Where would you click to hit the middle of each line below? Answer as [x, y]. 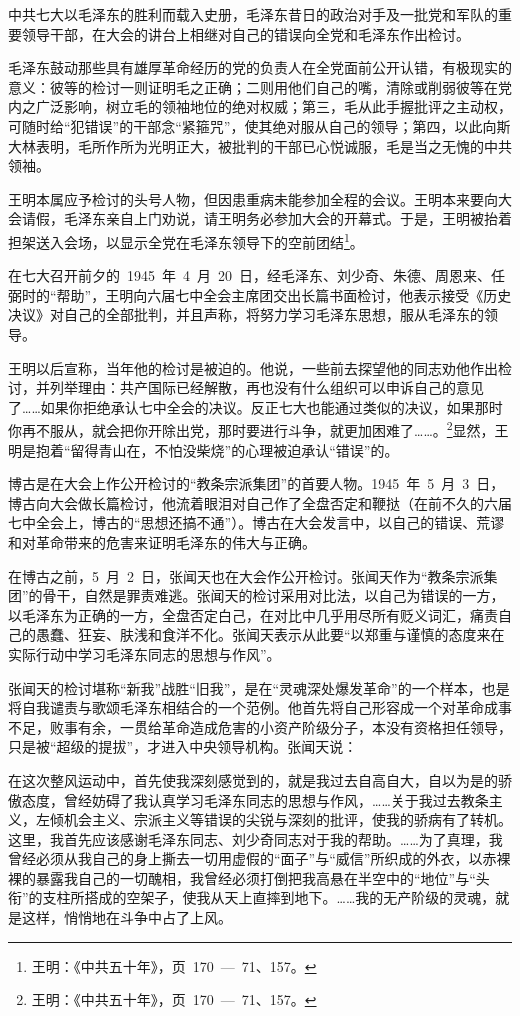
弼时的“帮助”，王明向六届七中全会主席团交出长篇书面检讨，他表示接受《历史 [260, 294]
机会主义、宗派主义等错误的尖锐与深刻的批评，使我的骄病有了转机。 [287, 819]
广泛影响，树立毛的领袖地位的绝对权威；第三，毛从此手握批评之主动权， [273, 106]
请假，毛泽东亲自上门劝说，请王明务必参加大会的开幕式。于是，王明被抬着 [266, 218]
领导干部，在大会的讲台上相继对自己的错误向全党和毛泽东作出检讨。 [245, 33]
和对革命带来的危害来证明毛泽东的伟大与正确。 [162, 541]
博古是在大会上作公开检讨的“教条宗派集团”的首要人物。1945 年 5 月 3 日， [256, 483]
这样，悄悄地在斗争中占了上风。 [126, 917]
